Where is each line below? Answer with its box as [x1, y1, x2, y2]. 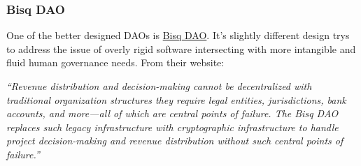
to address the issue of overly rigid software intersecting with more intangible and [6, 41, 356, 56]
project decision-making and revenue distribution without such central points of [6, 133, 344, 148]
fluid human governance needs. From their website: [6, 55, 225, 70]
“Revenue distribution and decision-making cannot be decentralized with [6, 79, 312, 93]
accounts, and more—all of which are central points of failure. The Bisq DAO [6, 106, 339, 121]
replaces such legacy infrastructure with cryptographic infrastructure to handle [6, 119, 339, 134]
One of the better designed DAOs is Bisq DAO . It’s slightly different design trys [6, 28, 350, 43]
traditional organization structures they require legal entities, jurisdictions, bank [6, 92, 346, 107]
